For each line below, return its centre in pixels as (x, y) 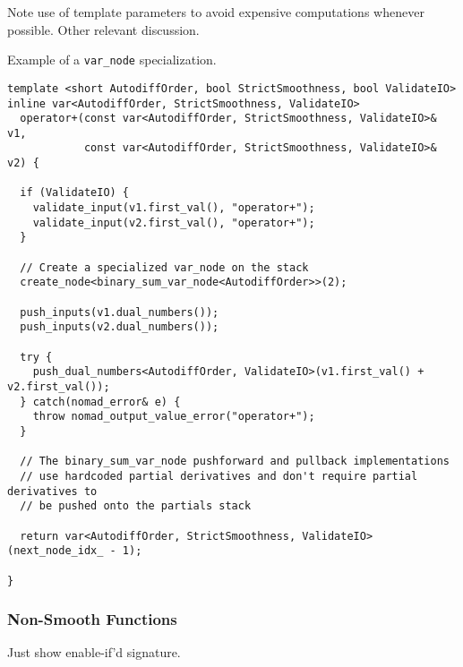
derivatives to (52, 491)
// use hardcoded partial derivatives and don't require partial (219, 476)
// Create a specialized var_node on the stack (164, 267)
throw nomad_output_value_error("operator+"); (174, 417)
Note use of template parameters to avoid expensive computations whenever (216, 12)
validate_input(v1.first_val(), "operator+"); (174, 208)
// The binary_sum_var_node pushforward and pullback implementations (235, 462)
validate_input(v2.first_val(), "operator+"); (174, 222)
